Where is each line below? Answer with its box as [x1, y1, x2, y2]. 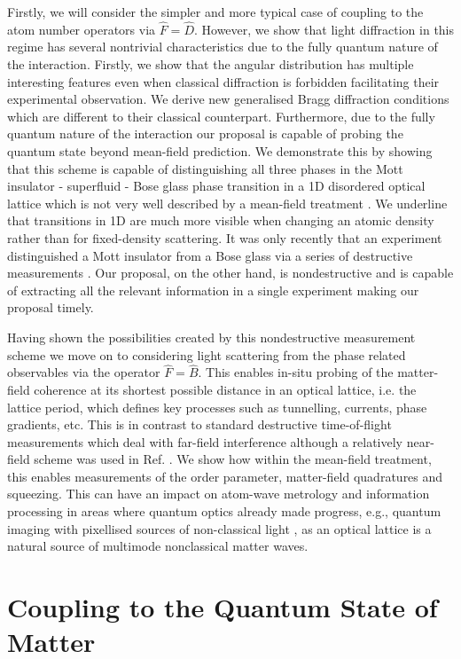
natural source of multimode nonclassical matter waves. [7, 537, 309, 555]
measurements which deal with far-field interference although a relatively [7, 432, 403, 451]
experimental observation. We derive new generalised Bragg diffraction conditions [7, 90, 449, 108]
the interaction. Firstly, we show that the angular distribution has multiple [7, 55, 414, 73]
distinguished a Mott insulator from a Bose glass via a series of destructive [7, 246, 413, 264]
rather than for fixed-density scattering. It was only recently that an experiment [7, 228, 442, 247]
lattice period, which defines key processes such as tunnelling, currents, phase [7, 397, 427, 416]
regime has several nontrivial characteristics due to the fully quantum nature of [7, 37, 438, 56]
